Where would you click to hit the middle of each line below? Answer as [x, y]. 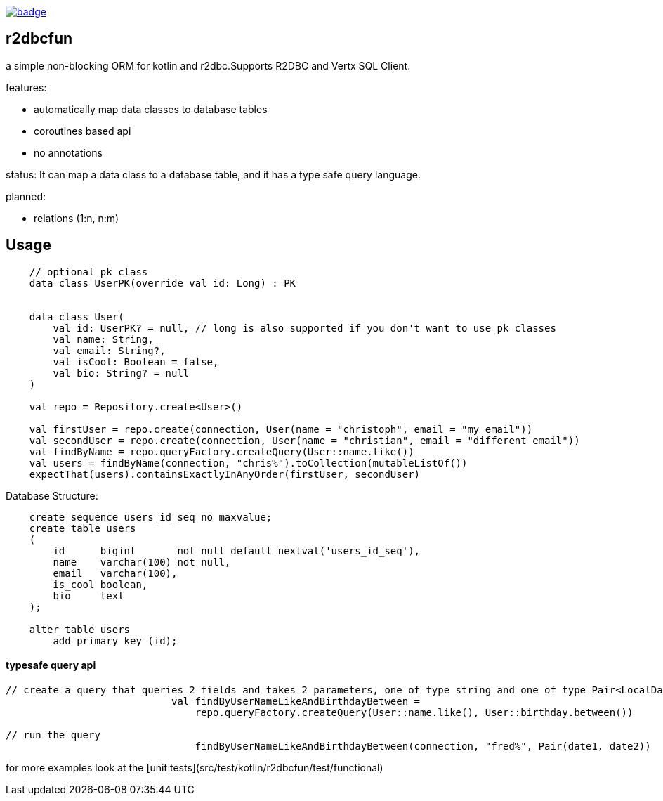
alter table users [80, 629]
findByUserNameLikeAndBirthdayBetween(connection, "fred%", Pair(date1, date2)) [423, 746]
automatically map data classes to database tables [151, 109]
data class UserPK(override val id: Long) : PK [163, 283]
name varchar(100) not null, [142, 562]
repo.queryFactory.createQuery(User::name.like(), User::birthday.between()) [414, 712]
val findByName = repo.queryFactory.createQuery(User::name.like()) [222, 451]
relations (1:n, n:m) [77, 218]
